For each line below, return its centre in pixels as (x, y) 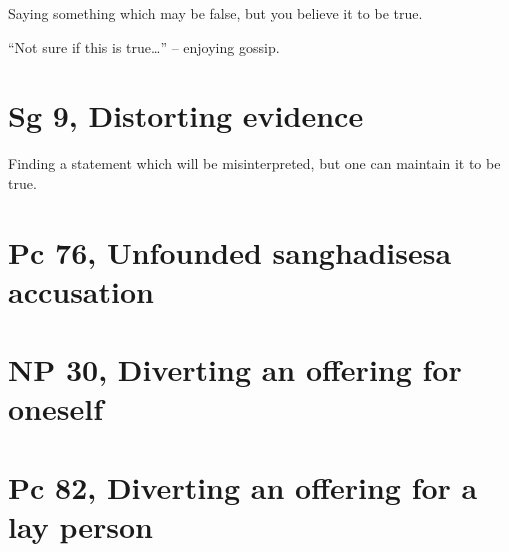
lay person (80, 526)
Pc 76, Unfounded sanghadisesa (230, 251)
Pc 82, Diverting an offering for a (243, 486)
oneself (55, 408)
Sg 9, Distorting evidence (186, 115)
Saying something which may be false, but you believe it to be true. (215, 13)
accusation (81, 290)
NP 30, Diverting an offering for (235, 369)
